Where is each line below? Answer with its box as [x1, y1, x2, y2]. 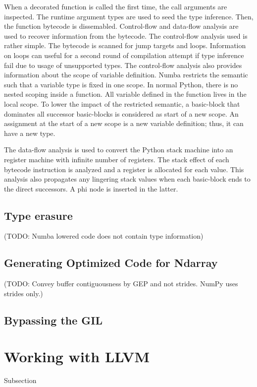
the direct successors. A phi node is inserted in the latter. [4, 183, 178, 193]
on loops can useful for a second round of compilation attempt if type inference [4, 50, 244, 60]
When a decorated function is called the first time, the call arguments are [4, 1, 227, 11]
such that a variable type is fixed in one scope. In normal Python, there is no [4, 79, 238, 89]
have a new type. [4, 128, 55, 138]
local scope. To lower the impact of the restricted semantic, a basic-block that [4, 98, 240, 109]
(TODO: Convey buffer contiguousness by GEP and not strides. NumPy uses [4, 278, 238, 289]
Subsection [4, 375, 37, 386]
